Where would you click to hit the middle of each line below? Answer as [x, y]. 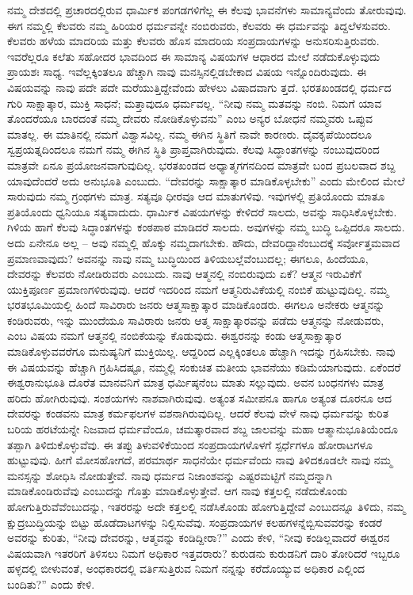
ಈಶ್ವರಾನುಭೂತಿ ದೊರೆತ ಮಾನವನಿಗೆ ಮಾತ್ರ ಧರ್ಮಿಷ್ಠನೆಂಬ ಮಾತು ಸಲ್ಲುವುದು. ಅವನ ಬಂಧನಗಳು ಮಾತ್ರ [196, 382]
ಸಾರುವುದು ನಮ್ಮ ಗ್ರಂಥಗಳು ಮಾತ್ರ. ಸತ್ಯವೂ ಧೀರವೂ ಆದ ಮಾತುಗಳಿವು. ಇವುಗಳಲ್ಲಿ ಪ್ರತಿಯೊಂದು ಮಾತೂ [196, 196]
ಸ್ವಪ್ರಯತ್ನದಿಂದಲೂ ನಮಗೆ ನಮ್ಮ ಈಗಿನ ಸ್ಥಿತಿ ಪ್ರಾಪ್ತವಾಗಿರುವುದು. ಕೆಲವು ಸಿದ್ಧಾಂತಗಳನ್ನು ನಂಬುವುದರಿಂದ [193, 149]
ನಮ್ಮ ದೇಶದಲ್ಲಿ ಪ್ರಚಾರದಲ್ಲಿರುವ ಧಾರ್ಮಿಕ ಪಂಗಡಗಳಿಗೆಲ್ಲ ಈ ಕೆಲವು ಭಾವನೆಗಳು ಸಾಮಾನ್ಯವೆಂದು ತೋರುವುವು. [207, 10]
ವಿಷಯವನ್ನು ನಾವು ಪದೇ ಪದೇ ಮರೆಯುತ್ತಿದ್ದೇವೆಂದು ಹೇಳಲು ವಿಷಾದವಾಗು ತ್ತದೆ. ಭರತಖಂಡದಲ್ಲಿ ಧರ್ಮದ [199, 87]
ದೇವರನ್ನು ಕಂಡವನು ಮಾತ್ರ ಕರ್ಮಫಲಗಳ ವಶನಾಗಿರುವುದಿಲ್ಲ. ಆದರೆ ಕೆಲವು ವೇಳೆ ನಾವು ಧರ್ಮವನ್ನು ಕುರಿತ [198, 413]
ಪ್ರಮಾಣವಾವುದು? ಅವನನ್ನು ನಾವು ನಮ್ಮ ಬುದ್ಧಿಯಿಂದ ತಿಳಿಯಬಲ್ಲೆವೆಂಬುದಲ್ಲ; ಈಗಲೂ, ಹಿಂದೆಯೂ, [188, 258]
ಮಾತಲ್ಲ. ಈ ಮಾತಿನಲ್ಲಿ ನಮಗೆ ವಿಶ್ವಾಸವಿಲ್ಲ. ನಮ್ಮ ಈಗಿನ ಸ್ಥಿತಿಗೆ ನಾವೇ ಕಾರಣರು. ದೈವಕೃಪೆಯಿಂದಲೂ [189, 133]
